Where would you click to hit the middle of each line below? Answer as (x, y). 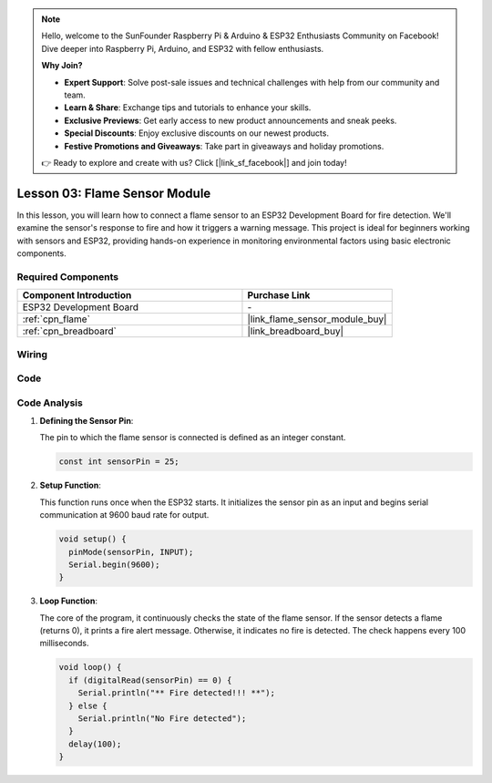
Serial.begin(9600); (114, 564)
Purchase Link (279, 295)
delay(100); (95, 744)
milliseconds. (65, 644)
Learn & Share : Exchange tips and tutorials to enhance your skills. (188, 108)
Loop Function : (68, 601)
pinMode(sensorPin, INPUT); (131, 552)
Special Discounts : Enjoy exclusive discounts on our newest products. (197, 133)
